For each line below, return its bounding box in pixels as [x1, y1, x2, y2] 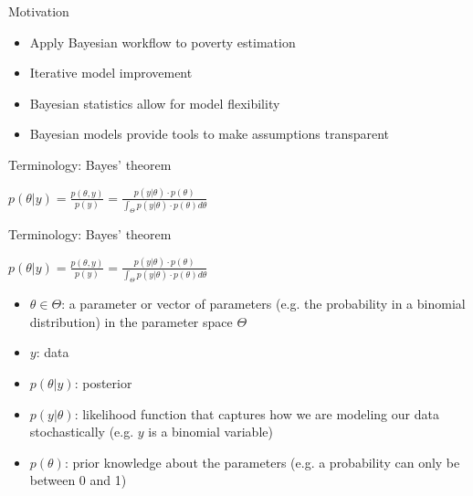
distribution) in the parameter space [29, 311, 233, 331]
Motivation [8, 2, 69, 20]
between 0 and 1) [29, 470, 127, 490]
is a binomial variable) [148, 422, 273, 441]
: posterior [74, 373, 132, 392]
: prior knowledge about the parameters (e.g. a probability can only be [64, 452, 460, 471]
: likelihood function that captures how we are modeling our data [74, 404, 439, 423]
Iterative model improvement [29, 63, 193, 82]
